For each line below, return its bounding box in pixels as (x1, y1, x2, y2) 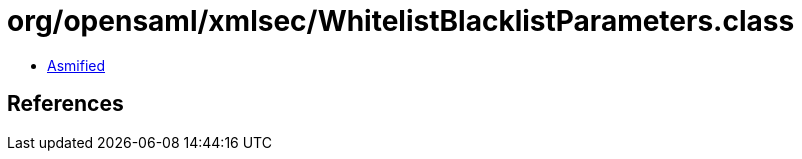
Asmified (47, 56, 106, 74)
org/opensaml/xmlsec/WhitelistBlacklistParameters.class (7, 4, 795, 38)
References (7, 91, 124, 117)
